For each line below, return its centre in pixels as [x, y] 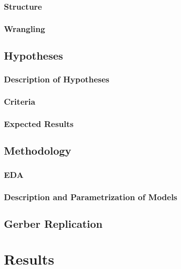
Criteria [20, 102]
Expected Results [39, 124]
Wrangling [25, 28]
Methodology [38, 150]
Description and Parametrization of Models [91, 197]
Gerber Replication [53, 223]
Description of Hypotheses [57, 79]
